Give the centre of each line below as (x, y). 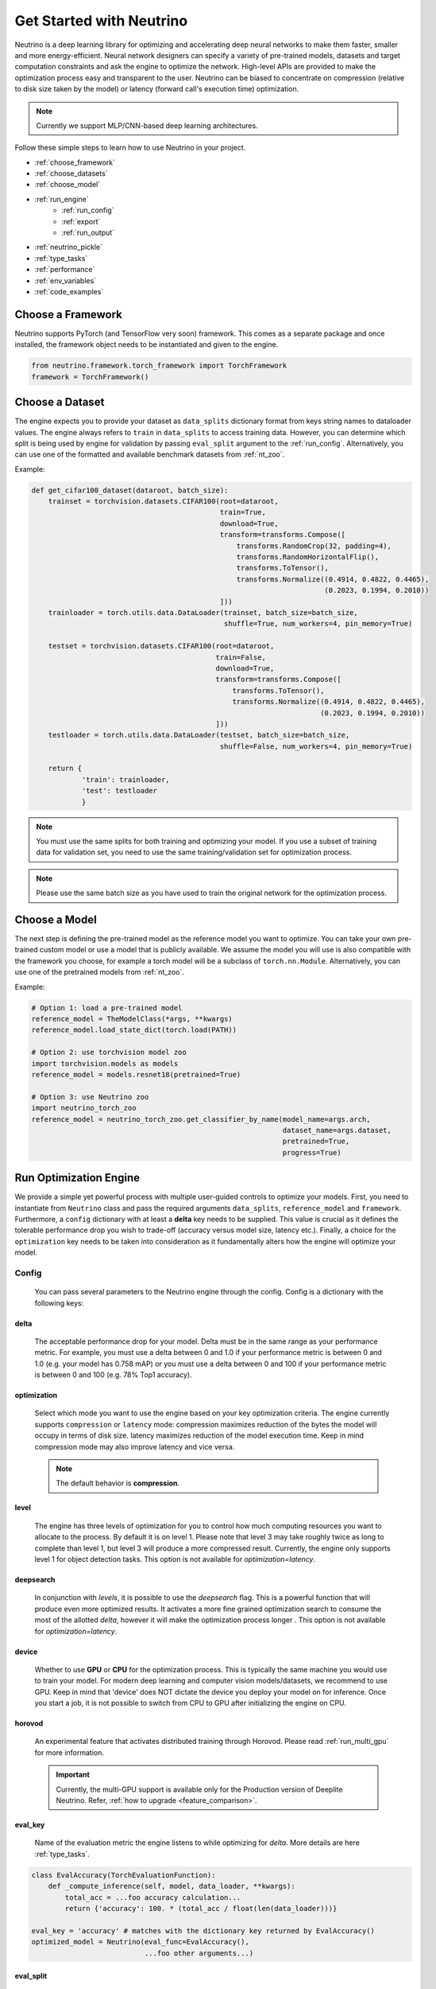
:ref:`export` (81, 221)
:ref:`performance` (65, 270)
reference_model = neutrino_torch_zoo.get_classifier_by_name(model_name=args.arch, (201, 1119)
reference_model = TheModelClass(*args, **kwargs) (132, 1019)
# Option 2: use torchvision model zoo (109, 1053)
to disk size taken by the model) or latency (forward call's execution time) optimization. (157, 89)
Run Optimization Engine (77, 1178)
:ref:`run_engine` (62, 199)
